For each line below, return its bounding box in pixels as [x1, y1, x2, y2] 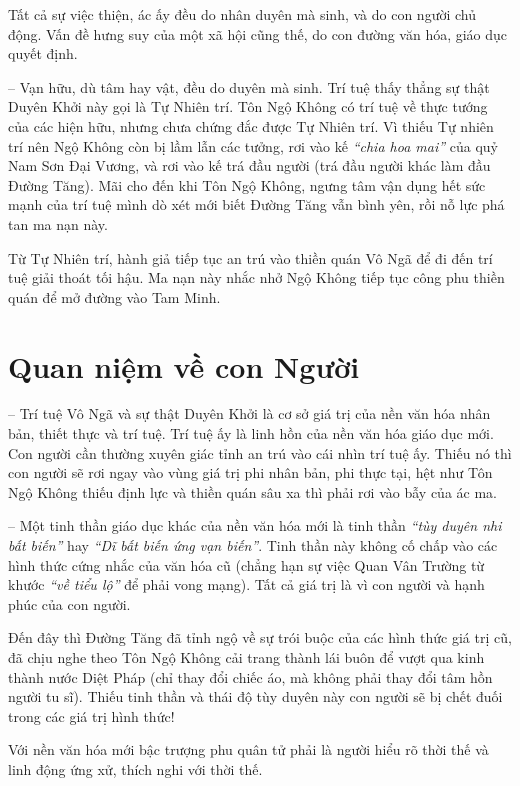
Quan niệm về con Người [8, 345, 360, 386]
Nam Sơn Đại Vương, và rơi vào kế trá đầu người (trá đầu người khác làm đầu [8, 155, 491, 176]
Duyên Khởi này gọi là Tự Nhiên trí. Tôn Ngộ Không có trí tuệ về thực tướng [8, 96, 488, 117]
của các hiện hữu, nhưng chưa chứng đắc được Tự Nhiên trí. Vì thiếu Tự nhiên [8, 115, 494, 136]
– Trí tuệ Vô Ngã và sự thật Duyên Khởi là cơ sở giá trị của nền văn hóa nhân [8, 403, 491, 424]
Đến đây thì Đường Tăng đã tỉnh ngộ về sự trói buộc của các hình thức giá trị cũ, [8, 627, 512, 648]
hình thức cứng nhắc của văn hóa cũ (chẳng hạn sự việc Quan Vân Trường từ [8, 554, 485, 575]
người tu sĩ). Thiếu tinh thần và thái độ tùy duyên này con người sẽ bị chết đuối [8, 686, 503, 707]
